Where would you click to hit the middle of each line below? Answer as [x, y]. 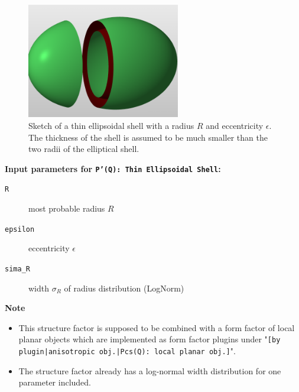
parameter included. [55, 382]
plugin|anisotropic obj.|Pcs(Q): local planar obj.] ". [127, 351]
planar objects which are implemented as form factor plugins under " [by [149, 339]
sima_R [17, 269]
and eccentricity [235, 125]
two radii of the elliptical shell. [84, 149]
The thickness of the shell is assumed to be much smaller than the [148, 137]
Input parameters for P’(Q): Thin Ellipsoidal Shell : [113, 168]
